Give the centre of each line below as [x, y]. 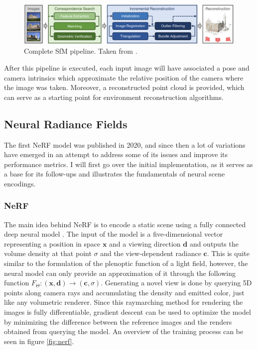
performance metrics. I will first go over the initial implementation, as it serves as [128, 164]
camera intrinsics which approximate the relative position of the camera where [124, 77]
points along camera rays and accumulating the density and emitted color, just [124, 292]
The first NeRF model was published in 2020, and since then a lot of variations [125, 144]
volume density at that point [48, 253]
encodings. [20, 183]
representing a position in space [52, 243]
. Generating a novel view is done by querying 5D [176, 283]
